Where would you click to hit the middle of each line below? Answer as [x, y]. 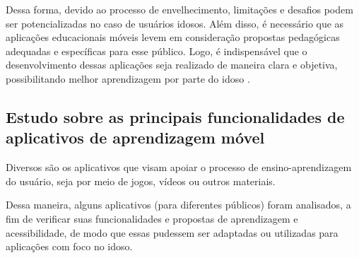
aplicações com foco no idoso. [69, 246]
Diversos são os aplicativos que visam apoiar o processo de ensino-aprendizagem [179, 167]
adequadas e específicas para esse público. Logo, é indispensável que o [157, 51]
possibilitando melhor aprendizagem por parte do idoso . [128, 78]
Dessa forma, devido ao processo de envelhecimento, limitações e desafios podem [179, 9]
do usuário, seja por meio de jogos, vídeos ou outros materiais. [141, 181]
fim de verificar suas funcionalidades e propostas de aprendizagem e [152, 218]
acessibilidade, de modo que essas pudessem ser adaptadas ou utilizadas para [172, 232]
